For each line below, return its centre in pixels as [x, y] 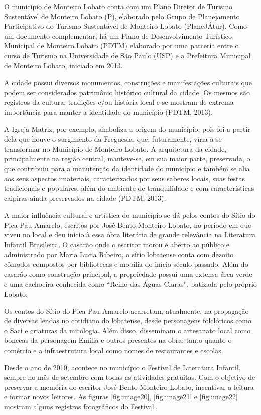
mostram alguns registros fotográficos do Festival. [80, 406]
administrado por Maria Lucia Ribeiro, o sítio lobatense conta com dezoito [119, 254]
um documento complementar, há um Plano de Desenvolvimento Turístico [118, 36]
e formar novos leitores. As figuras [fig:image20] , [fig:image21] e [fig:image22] [121, 397]
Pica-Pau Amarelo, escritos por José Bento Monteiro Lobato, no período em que [128, 224]
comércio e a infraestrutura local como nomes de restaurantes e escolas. [114, 350]
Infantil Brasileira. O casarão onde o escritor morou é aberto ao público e [117, 245]
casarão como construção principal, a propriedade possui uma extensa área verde [128, 274]
